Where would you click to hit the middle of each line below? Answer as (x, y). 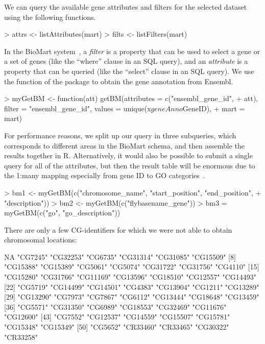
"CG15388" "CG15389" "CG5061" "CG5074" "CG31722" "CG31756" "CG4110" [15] (132, 267)
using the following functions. (50, 17)
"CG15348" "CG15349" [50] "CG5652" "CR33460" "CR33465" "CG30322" (117, 327)
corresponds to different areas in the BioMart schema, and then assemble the (124, 145)
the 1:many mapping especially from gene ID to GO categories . (105, 175)
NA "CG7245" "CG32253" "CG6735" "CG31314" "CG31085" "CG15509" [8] (120, 256)
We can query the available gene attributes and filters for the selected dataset (126, 7)
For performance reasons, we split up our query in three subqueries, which (120, 135)
